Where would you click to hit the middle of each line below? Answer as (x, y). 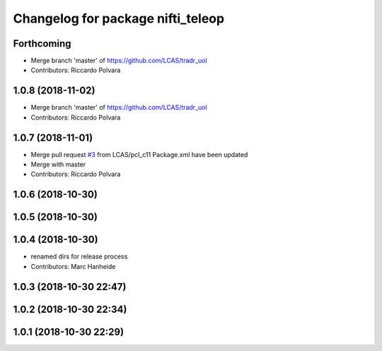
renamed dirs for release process (79, 257)
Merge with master (58, 165)
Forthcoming (42, 44)
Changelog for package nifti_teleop (119, 18)
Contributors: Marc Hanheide (73, 266)
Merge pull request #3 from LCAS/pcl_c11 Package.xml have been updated (139, 154)
